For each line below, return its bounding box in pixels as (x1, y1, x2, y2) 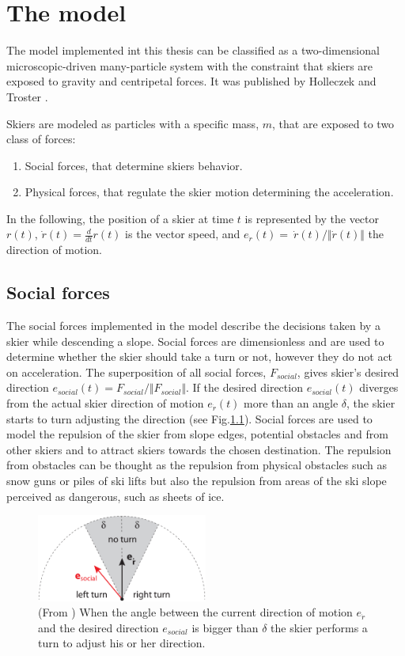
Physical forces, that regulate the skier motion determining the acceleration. (25, 184, 394, 200)
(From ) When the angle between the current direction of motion (38, 604, 353, 620)
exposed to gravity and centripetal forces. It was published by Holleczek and (6, 73, 377, 89)
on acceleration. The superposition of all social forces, (6, 363, 267, 380)
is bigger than (191, 619, 259, 635)
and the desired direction (38, 619, 159, 635)
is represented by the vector (244, 210, 379, 226)
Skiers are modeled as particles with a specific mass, (6, 115, 259, 131)
